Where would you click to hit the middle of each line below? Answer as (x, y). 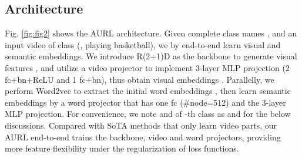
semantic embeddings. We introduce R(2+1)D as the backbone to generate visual (151, 56)
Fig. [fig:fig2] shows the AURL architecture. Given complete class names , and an (151, 33)
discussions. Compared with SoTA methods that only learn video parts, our (141, 125)
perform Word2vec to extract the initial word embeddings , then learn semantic (148, 91)
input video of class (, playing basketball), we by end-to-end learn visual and (143, 44)
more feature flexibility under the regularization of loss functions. (122, 148)
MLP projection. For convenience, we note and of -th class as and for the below (148, 114)
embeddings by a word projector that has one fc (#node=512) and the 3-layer (145, 102)
